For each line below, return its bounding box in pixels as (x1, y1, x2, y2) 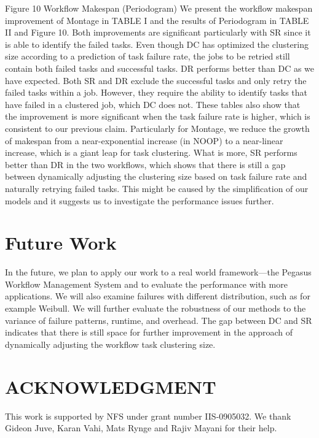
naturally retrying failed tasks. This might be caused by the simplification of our (5, 182, 309, 194)
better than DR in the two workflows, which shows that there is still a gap (5, 158, 286, 171)
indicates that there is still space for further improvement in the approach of (5, 326, 293, 339)
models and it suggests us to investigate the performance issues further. (5, 194, 274, 207)
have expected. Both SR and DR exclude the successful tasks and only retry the (5, 74, 307, 86)
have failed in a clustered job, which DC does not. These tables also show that (5, 98, 301, 110)
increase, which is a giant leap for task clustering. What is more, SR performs (5, 146, 297, 159)
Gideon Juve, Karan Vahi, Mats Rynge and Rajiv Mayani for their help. (5, 421, 277, 434)
